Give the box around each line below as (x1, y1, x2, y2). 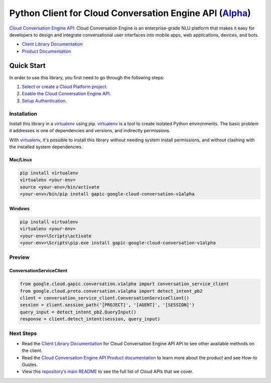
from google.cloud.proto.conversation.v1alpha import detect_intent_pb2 (20, 288, 203, 294)
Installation (9, 110, 38, 117)
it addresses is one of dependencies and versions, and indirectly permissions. (9, 128, 171, 134)
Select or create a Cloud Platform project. (22, 84, 108, 90)
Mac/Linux (9, 157, 33, 163)
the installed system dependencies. (9, 144, 83, 150)
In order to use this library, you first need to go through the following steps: (9, 74, 165, 80)
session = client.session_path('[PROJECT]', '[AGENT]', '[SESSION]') (20, 302, 195, 308)
